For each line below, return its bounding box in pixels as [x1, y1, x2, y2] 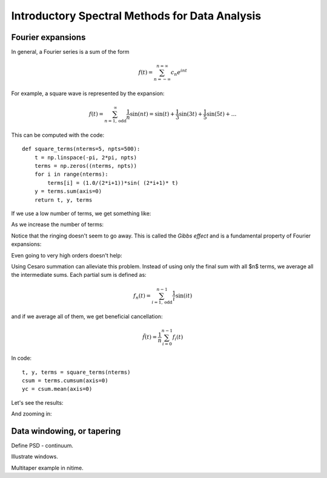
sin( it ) [176, 292, 193, 299]
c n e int [170, 68, 188, 77]
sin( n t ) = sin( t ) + [130, 111, 175, 118]
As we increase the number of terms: [11, 221, 104, 228]
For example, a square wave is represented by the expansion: [11, 90, 165, 97]
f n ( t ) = [133, 292, 151, 300]
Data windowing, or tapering [11, 426, 121, 436]
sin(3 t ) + [179, 111, 203, 118]
